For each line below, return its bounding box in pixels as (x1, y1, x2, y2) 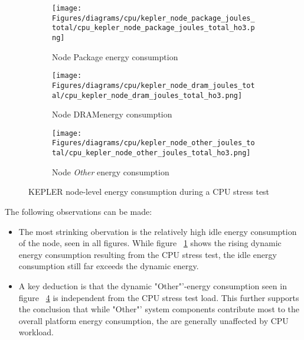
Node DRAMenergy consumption (52, 108, 172, 120)
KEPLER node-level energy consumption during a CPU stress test (28, 185, 270, 198)
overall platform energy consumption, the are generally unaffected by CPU (18, 314, 289, 326)
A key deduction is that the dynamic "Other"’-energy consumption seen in (18, 279, 287, 292)
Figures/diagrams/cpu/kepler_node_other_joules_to (52, 139, 255, 148)
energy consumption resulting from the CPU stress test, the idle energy (18, 248, 277, 260)
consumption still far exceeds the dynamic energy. (18, 260, 199, 272)
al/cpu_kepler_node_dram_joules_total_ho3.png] (52, 91, 243, 100)
